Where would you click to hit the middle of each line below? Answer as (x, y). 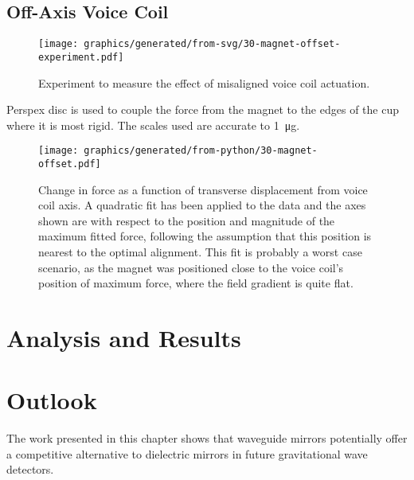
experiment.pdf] (81, 57)
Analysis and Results (124, 337)
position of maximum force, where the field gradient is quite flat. (196, 283)
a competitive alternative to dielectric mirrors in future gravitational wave (187, 453)
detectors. (30, 469)
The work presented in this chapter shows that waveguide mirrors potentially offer (207, 438)
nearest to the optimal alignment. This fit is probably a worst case (200, 251)
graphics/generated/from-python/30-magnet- (201, 151)
